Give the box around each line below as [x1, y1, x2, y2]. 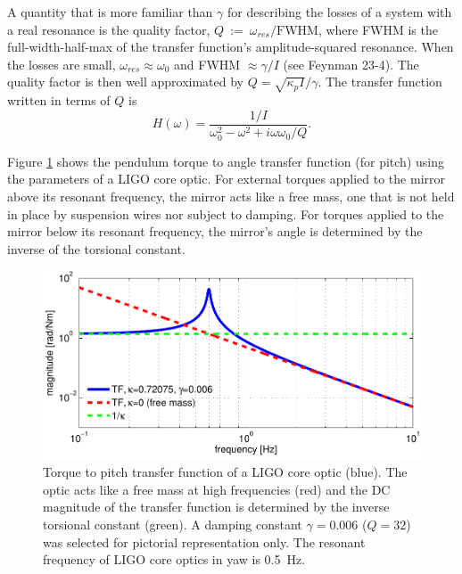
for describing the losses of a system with [227, 3, 452, 20]
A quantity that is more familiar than [7, 3, 213, 20]
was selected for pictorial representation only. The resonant [43, 532, 366, 551]
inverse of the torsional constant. [7, 239, 186, 258]
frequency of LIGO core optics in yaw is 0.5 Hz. [43, 550, 306, 569]
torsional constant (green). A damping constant [43, 515, 302, 534]
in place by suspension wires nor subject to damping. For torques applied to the [7, 204, 444, 223]
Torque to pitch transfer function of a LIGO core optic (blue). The [43, 463, 408, 481]
